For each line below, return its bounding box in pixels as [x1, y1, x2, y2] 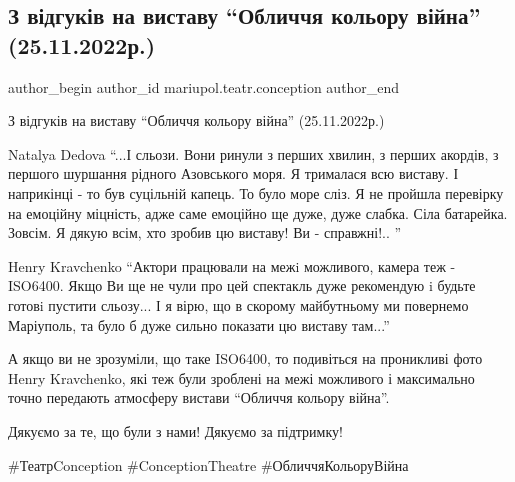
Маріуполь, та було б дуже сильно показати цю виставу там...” [8, 314, 390, 335]
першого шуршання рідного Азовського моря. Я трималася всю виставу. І [8, 163, 459, 184]
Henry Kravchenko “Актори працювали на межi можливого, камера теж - [8, 255, 456, 276]
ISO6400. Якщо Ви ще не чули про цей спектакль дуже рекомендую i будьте [8, 275, 476, 296]
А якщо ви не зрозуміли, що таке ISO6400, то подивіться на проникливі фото [8, 348, 483, 369]
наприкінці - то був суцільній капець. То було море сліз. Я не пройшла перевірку [8, 182, 504, 203]
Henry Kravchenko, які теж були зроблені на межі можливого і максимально [8, 367, 475, 388]
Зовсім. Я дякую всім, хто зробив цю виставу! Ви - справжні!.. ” [8, 222, 402, 243]
